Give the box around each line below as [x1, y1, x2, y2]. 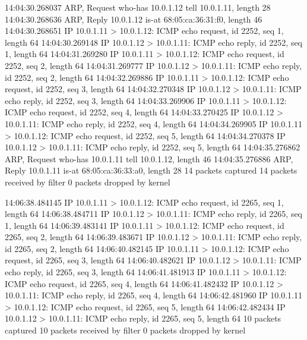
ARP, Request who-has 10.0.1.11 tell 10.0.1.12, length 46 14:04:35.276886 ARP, [5, 152, 293, 165]
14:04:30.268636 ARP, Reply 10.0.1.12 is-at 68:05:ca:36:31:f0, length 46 [5, 12, 262, 25]
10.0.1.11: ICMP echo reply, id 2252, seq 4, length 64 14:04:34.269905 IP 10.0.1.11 [5, 117, 303, 130]
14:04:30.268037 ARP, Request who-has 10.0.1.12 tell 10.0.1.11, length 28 [5, 1, 271, 13]
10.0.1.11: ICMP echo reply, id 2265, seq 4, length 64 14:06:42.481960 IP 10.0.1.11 [5, 289, 303, 301]
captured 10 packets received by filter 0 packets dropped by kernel [5, 324, 246, 336]
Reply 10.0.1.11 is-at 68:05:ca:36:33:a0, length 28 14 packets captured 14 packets [5, 164, 297, 177]
